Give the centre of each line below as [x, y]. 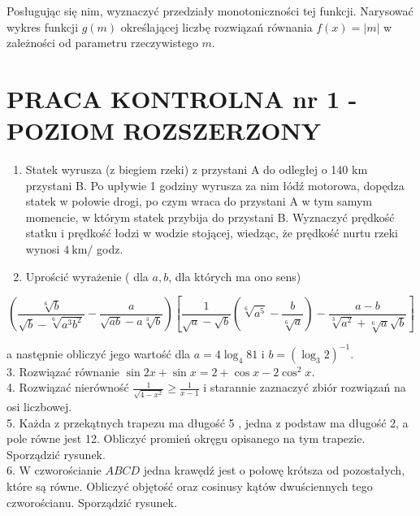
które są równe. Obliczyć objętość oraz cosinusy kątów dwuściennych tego [190, 486]
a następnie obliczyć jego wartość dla [99, 353]
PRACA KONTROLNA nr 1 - [182, 98]
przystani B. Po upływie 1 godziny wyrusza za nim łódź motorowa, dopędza [215, 185]
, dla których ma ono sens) [235, 276]
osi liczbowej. [39, 407]
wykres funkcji [43, 26]
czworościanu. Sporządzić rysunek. [92, 502]
